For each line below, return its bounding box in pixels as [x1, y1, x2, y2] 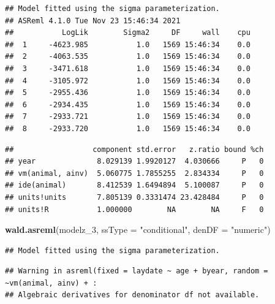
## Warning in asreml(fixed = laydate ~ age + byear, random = [5, 267, 268, 276]
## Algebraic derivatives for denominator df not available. [5, 291, 260, 300]
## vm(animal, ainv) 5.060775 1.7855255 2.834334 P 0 [5, 169, 264, 178]
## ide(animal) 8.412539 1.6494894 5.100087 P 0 [5, 181, 264, 190]
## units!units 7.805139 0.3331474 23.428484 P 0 [5, 192, 264, 202]
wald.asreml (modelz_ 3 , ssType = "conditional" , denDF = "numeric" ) [5, 223, 271, 236]
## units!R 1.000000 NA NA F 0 [5, 205, 264, 214]
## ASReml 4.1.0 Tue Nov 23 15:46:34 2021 [5, 16, 181, 25]
